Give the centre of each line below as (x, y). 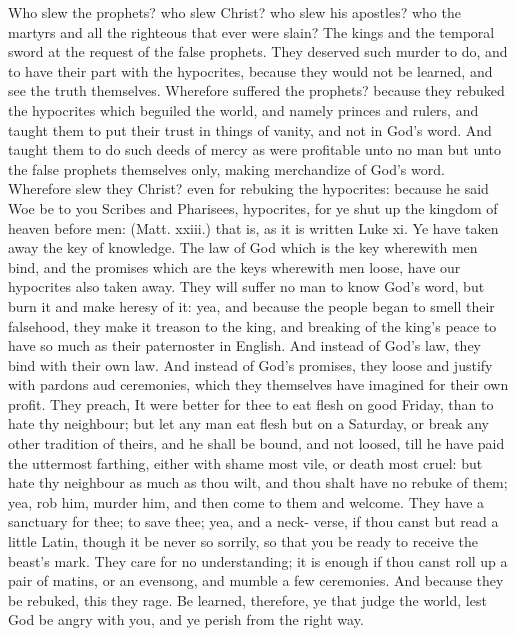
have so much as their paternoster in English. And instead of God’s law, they (244, 345)
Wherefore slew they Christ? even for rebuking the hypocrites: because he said (248, 188)
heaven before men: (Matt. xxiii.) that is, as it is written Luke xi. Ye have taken (253, 227)
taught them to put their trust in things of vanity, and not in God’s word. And (250, 129)
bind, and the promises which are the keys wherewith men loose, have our (234, 266)
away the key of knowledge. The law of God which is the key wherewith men (243, 247)
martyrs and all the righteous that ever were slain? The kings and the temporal (251, 31)
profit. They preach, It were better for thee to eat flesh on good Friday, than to (251, 403)
